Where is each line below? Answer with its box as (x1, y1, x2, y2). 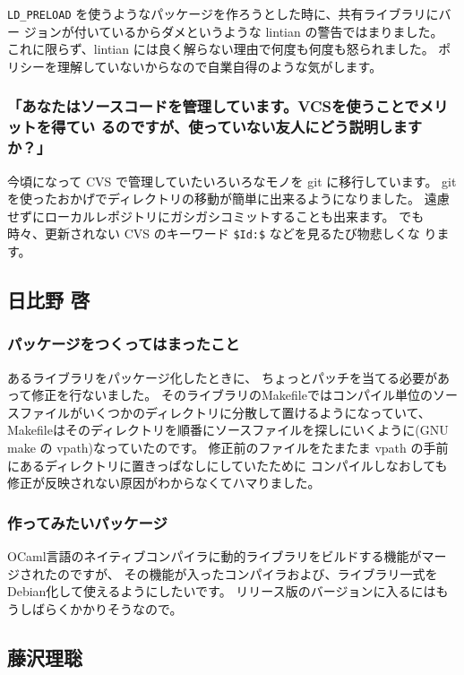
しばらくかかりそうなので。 (19, 599, 183, 618)
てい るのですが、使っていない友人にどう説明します (65, 116, 423, 138)
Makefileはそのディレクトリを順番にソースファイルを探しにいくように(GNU (7, 420, 449, 439)
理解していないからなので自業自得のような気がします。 (56, 56, 382, 75)
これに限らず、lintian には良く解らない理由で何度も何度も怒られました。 (7, 39, 434, 58)
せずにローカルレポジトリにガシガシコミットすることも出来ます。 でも (7, 206, 425, 225)
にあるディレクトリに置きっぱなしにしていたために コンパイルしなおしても (7, 455, 448, 474)
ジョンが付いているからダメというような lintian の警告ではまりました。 (23, 22, 443, 40)
